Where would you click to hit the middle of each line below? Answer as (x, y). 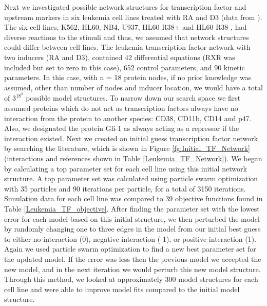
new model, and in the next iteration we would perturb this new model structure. (132, 269)
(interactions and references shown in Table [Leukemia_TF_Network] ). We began (133, 158)
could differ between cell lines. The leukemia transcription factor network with (127, 47)
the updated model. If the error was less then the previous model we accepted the (133, 259)
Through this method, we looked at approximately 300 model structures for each (131, 279)
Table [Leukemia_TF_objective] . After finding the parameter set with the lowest (132, 208)
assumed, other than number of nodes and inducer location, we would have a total (133, 87)
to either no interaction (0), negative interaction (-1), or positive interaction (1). (130, 238)
